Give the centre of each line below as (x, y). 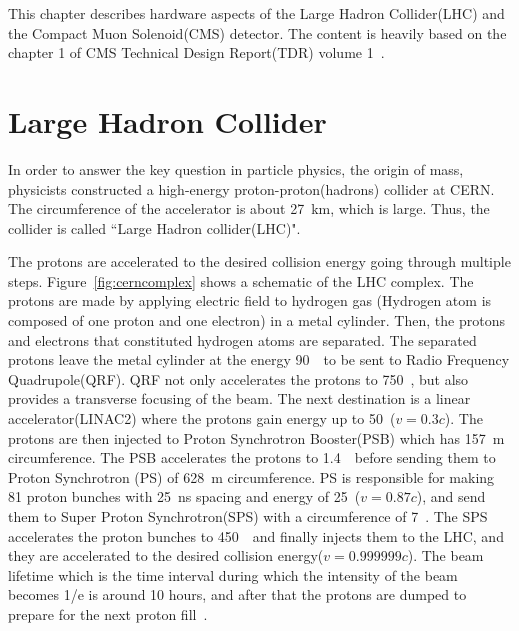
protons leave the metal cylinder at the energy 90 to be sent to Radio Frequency (259, 359)
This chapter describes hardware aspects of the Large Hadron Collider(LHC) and (256, 13)
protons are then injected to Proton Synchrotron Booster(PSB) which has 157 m (256, 437)
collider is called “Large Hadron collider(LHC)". (154, 227)
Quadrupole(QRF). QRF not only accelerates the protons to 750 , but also (238, 378)
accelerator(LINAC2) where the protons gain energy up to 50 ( (202, 418)
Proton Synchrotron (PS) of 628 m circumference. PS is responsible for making (251, 476)
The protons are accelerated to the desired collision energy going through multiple (259, 261)
